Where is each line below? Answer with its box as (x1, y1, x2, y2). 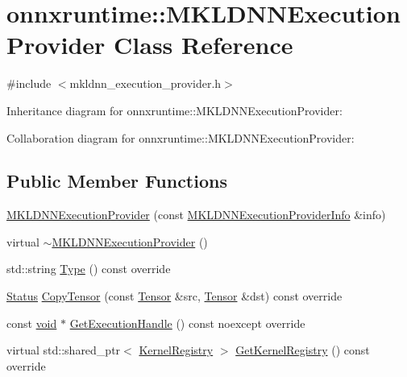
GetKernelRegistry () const (235, 342, 370, 358)
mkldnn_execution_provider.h (69, 75, 222, 92)
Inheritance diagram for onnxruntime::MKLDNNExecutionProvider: (6, 101, 343, 118)
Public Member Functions (6, 168, 227, 193)
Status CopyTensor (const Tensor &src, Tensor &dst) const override (6, 288, 343, 304)
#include (6, 75, 52, 92)
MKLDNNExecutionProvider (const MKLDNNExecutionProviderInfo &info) (6, 206, 386, 223)
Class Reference (114, 28, 293, 61)
